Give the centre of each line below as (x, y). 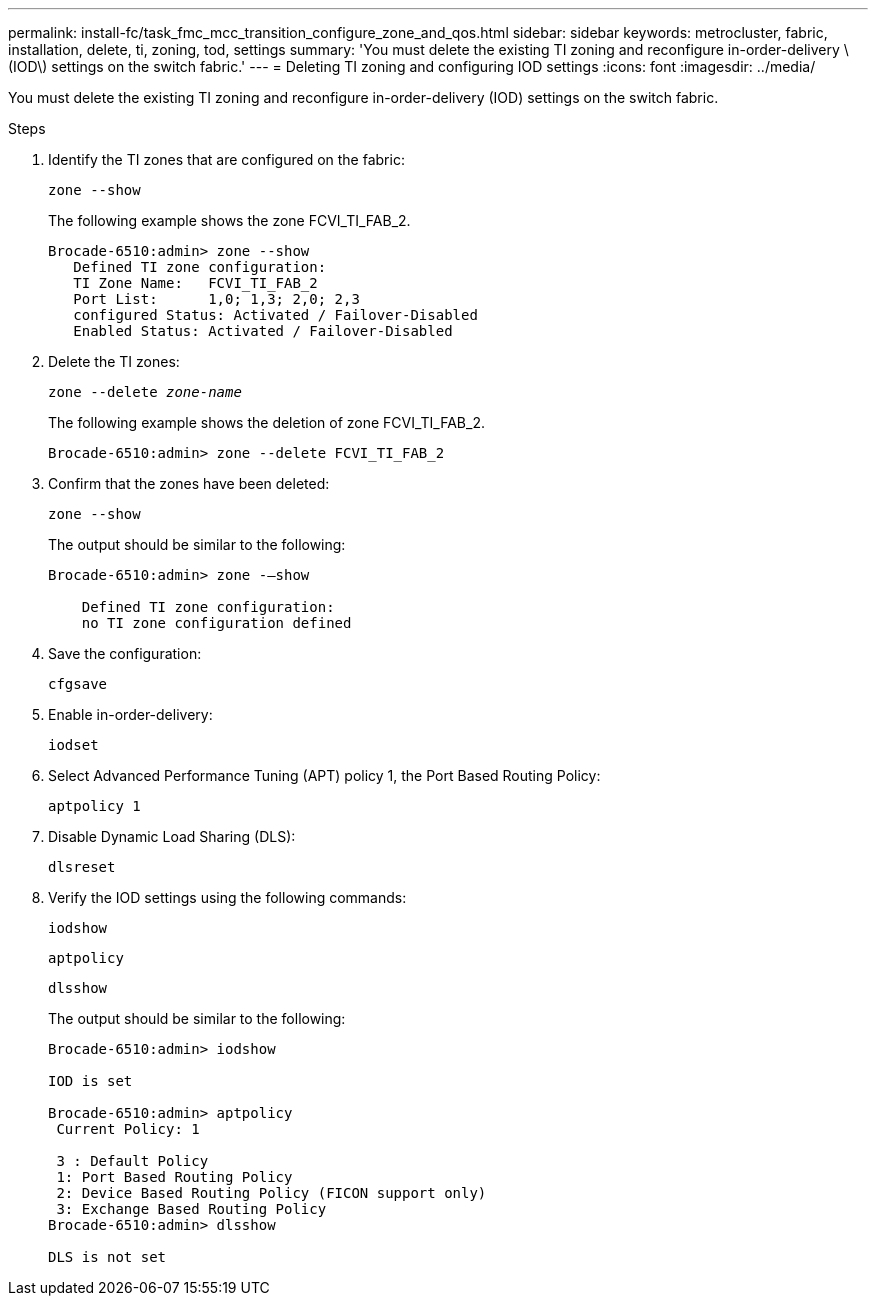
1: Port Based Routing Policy (174, 1177)
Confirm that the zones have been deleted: (189, 483)
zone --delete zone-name (145, 392)
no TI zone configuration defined (216, 623)
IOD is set (90, 1081)
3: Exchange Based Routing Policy (191, 1209)
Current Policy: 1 (128, 1129)
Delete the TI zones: (114, 361)
